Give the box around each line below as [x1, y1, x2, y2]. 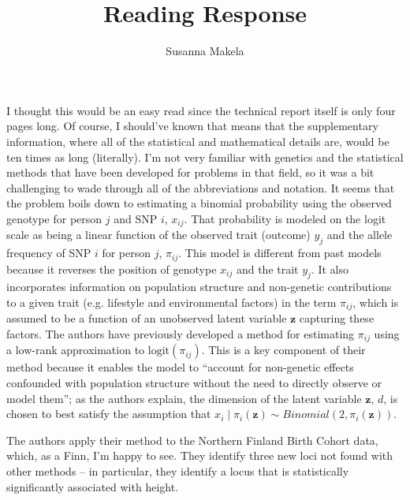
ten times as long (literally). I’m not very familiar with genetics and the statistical [6, 148, 404, 165]
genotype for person [6, 210, 102, 226]
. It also [311, 260, 349, 277]
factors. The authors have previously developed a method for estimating [6, 326, 355, 342]
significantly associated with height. [6, 478, 179, 494]
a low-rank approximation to [6, 341, 145, 358]
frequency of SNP [6, 244, 91, 261]
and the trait [236, 260, 299, 277]
